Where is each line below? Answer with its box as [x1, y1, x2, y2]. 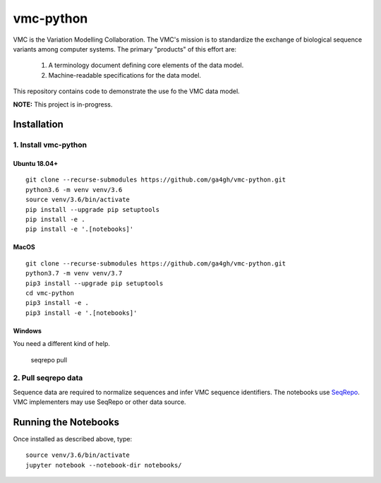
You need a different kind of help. [13, 340, 111, 348]
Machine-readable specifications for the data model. [48, 71, 201, 79]
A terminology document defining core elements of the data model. [48, 61, 244, 70]
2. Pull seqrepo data [13, 373, 83, 383]
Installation [13, 119, 64, 131]
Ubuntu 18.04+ [13, 160, 59, 168]
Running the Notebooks [13, 416, 120, 428]
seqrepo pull [30, 355, 67, 364]
